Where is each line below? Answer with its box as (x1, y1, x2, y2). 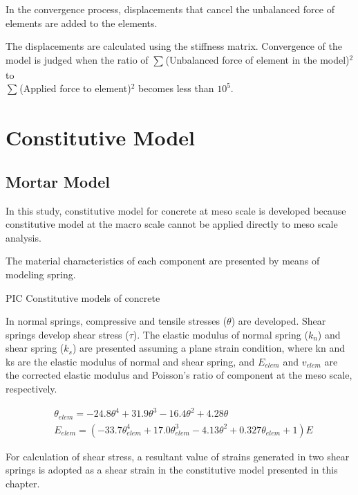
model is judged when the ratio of (6, 52, 149, 66)
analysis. (6, 230, 41, 244)
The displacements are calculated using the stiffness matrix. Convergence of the (6, 39, 343, 53)
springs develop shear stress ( (6, 327, 129, 341)
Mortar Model (6, 170, 110, 192)
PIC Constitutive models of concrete (6, 290, 160, 305)
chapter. (6, 476, 40, 490)
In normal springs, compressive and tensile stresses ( (6, 314, 227, 328)
